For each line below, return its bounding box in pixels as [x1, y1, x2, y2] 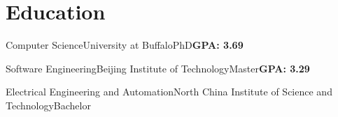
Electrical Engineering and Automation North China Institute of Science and [6, 84, 332, 99]
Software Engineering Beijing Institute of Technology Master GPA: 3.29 [6, 61, 310, 75]
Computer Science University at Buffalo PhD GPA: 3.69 [6, 38, 244, 52]
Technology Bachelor [6, 97, 91, 112]
